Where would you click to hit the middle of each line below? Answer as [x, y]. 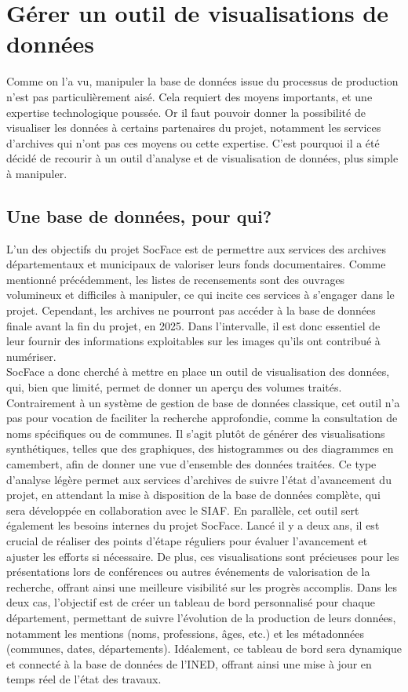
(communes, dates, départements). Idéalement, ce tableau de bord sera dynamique [204, 648]
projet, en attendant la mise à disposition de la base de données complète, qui [193, 495]
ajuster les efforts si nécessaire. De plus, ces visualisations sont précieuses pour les [203, 556]
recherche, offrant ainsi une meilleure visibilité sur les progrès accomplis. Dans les [202, 586]
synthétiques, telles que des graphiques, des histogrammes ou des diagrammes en [200, 448]
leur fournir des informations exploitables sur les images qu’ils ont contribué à [193, 341]
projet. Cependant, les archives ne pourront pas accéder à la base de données [191, 310]
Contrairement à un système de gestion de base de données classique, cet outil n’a [203, 402]
